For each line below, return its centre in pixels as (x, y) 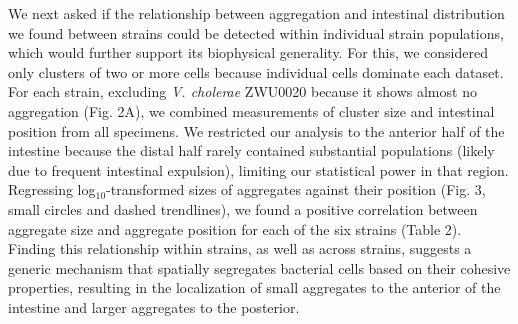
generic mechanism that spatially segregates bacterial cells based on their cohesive (259, 267)
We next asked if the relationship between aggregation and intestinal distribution (256, 13)
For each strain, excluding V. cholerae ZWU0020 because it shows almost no (242, 91)
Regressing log (52, 189)
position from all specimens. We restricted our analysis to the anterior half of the (256, 130)
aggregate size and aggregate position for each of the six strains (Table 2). (235, 228)
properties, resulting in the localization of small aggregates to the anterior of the (254, 287)
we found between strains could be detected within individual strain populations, (256, 32)
